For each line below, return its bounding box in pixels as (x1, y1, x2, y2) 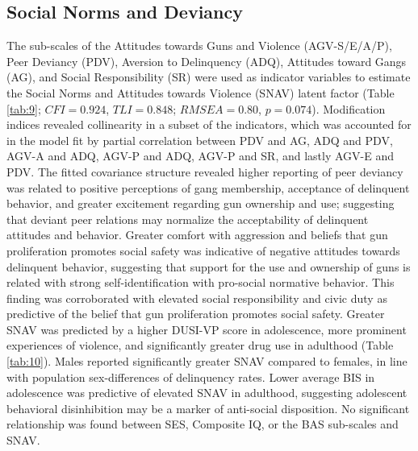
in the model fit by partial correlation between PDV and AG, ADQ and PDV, (6, 131, 393, 148)
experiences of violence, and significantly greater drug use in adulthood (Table (6, 337, 394, 354)
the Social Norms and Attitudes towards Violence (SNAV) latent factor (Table (6, 84, 395, 101)
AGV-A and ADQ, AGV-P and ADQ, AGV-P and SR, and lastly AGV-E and (6, 147, 395, 164)
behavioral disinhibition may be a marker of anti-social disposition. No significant (6, 399, 410, 416)
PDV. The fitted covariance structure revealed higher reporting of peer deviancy (6, 163, 403, 180)
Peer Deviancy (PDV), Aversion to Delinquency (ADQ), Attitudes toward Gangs (6, 52, 407, 69)
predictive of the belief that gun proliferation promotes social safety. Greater (6, 305, 385, 322)
